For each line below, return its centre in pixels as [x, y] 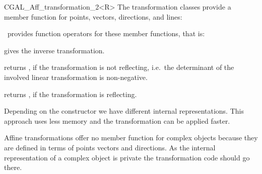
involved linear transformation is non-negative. [76, 77]
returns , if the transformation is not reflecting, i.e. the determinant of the [119, 67]
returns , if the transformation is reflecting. [71, 94]
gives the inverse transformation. [54, 50]
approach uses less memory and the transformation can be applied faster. [117, 120]
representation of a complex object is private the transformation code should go [127, 157]
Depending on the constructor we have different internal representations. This [124, 111]
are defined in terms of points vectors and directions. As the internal [110, 147]
